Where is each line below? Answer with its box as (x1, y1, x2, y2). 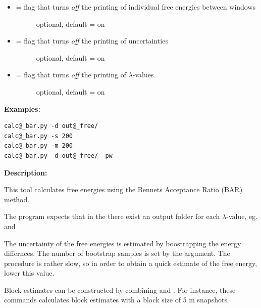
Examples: (4, 103, 40, 114)
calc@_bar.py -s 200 (4, 132, 73, 140)
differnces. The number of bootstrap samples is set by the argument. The (4, 248, 230, 258)
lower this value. (4, 268, 55, 278)
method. (4, 194, 30, 204)
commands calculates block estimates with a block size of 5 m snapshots (4, 294, 227, 305)
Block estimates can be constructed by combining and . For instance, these (4, 284, 236, 295)
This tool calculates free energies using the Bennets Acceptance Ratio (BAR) (4, 184, 243, 195)
